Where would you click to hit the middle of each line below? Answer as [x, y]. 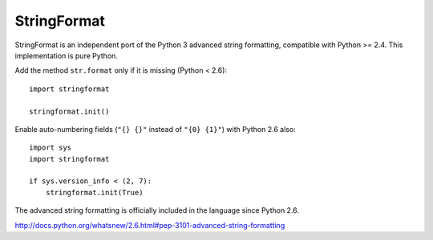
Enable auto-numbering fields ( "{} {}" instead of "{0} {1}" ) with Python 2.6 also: [155, 129]
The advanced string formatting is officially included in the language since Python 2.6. [157, 210]
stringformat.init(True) [94, 192]
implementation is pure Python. [66, 55]
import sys [51, 148]
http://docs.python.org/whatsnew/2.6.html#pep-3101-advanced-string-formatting [150, 225]
